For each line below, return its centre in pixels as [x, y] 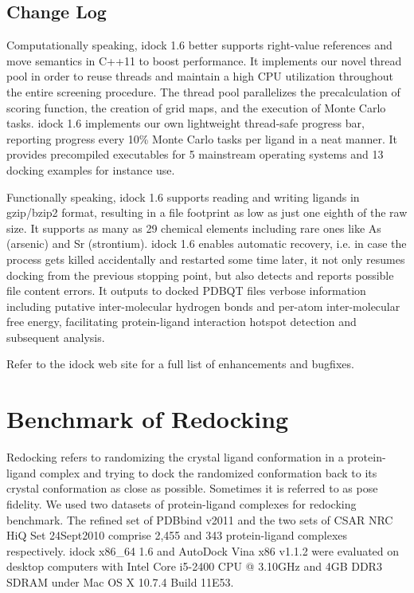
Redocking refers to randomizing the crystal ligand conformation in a [175, 457]
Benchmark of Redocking [148, 419]
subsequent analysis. [56, 337]
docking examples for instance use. [91, 169]
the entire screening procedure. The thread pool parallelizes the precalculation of [203, 91]
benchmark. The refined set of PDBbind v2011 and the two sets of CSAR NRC [200, 519]
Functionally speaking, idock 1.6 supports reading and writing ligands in [183, 196]
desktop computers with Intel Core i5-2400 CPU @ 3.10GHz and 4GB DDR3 [194, 566]
